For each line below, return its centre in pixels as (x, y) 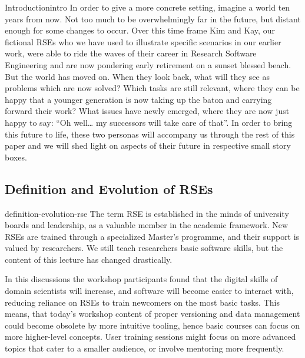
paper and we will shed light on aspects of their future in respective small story (148, 145)
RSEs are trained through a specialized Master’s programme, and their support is (152, 236)
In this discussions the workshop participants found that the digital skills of (141, 279)
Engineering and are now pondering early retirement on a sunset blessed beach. (148, 64)
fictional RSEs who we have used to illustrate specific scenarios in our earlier (143, 41)
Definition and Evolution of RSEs (109, 188)
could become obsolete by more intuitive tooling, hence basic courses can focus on (152, 325)
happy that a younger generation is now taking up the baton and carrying (138, 99)
